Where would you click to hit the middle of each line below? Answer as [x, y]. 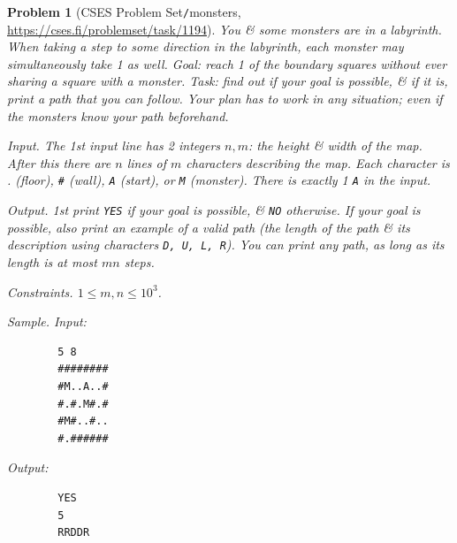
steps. [139, 261]
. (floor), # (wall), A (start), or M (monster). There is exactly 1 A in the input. [219, 180]
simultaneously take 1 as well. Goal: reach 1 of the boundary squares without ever [227, 63]
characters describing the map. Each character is [318, 162]
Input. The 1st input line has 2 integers [114, 145]
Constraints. [40, 291]
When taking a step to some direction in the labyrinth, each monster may [206, 46]
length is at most [52, 261]
